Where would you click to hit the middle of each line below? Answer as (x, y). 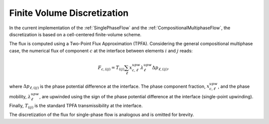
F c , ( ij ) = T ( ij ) (111, 68)
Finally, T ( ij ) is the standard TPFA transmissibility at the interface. (76, 106)
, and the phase (234, 86)
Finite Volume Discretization (69, 13)
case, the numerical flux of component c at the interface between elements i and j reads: (101, 51)
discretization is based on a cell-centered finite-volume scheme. (75, 34)
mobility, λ (20, 97)
